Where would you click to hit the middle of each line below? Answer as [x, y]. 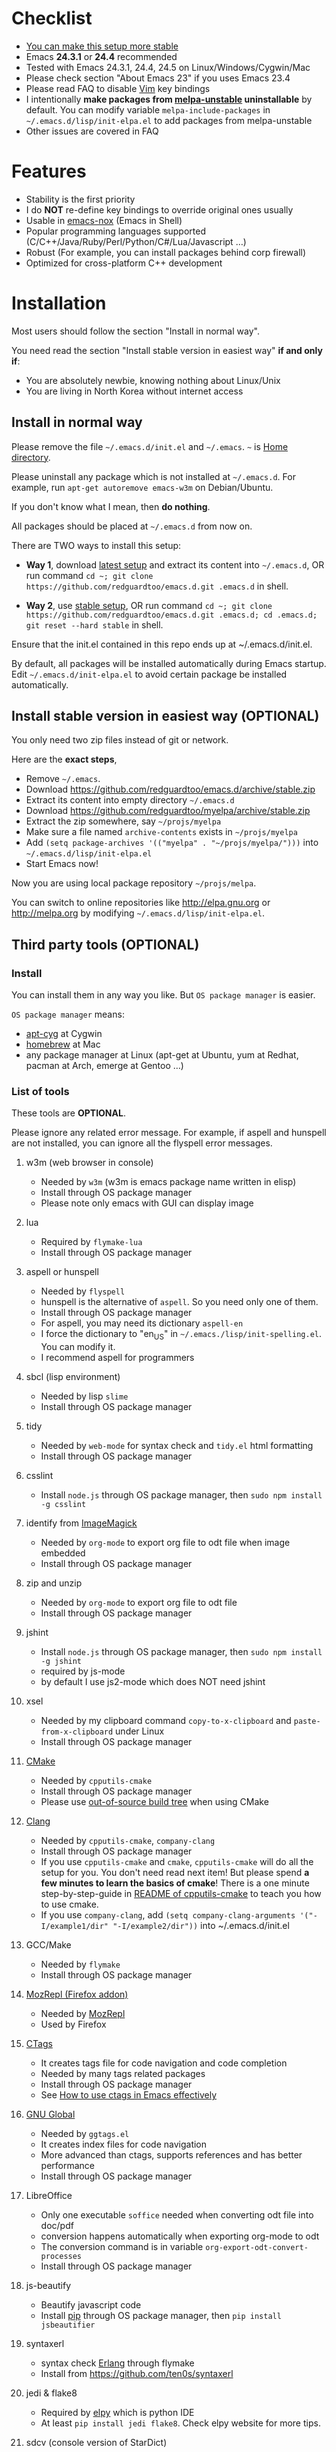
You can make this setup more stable [102, 46]
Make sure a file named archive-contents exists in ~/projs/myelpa [161, 832]
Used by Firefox [73, 2024]
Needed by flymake [80, 1964]
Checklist [52, 18]
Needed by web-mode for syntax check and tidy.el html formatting [177, 1446]
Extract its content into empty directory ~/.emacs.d [130, 800]
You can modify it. [78, 1347]
